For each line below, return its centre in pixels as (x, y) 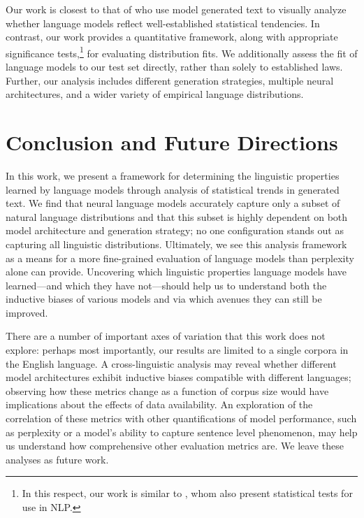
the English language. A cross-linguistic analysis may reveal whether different (171, 363)
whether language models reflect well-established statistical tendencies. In (163, 23)
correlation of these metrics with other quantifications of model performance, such (181, 418)
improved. (27, 312)
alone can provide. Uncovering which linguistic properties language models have (176, 272)
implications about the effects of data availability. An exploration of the (159, 404)
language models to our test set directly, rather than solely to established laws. (174, 67)
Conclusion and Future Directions (172, 142)
